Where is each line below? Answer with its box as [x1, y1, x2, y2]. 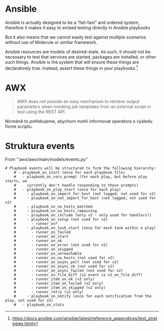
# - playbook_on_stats [14, 302, 64, 308]
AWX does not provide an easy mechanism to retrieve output [17, 98, 140, 104]
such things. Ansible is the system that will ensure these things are [5, 59, 139, 65]
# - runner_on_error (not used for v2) [14, 243, 108, 248]
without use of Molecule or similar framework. [5, 39, 98, 45]
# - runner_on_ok [14, 238, 62, 243]
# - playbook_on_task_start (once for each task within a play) [14, 226, 156, 231]
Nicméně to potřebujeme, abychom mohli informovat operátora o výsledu [5, 118, 153, 124]
